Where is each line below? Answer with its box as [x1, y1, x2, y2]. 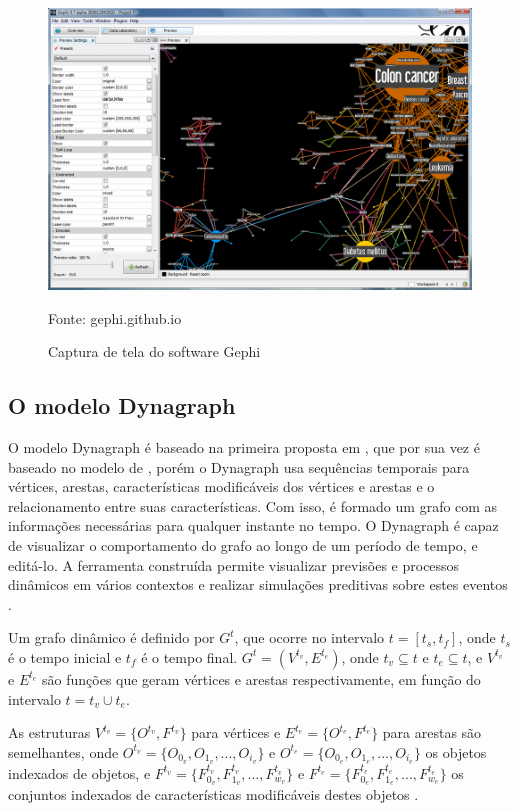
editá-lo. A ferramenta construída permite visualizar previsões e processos [8, 554, 460, 575]
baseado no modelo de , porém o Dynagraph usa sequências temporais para [8, 456, 470, 477]
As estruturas [8, 722, 91, 743]
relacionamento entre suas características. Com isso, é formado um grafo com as [8, 495, 498, 516]
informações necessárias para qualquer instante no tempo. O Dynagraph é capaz [8, 515, 499, 536]
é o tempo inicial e [8, 646, 122, 667]
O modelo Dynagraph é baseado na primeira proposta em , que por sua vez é [8, 437, 480, 458]
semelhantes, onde [8, 741, 119, 762]
